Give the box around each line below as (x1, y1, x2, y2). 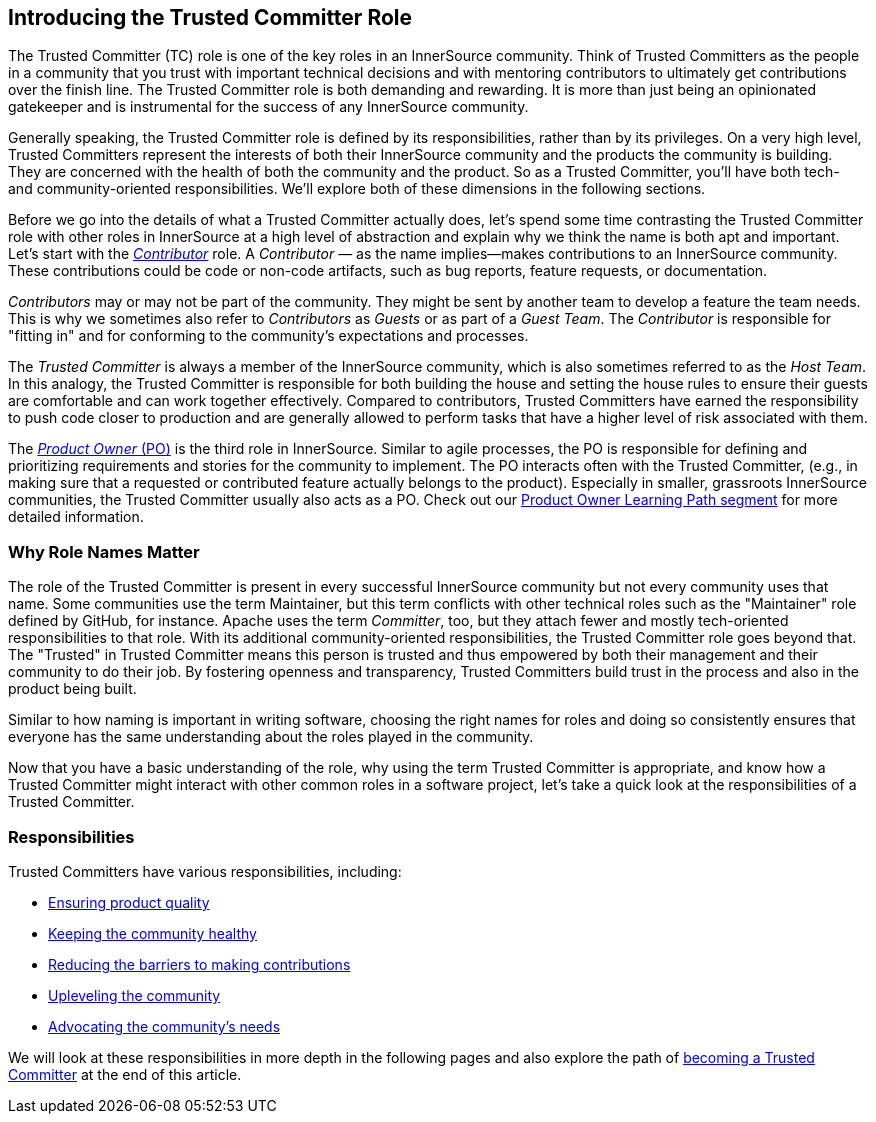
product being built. (8, 680, 137, 698)
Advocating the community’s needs (48, 1017, 281, 1035)
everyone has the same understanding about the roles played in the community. (8, 728, 534, 746)
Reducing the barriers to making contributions (48, 955, 351, 973)
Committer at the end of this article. (8, 1065, 242, 1083)
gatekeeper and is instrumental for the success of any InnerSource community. (8, 98, 529, 116)
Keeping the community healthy (48, 924, 257, 942)
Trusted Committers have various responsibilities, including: (8, 862, 402, 880)
